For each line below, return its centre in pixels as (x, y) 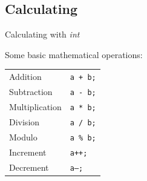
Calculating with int (42, 34)
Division (24, 121)
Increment (28, 152)
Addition (25, 77)
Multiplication (35, 106)
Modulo (23, 137)
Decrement (29, 167)
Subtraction (31, 92)
